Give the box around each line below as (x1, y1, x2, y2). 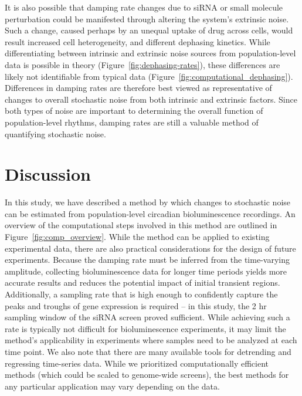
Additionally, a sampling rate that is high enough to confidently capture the (5, 288, 278, 300)
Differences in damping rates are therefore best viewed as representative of (5, 82, 272, 94)
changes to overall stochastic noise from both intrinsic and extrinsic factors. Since (5, 93, 297, 105)
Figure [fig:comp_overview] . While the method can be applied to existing (5, 231, 270, 243)
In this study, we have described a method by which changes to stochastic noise (5, 196, 291, 208)
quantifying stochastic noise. (5, 127, 106, 140)
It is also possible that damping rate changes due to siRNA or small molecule (5, 1, 283, 13)
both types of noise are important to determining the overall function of (5, 104, 263, 117)
